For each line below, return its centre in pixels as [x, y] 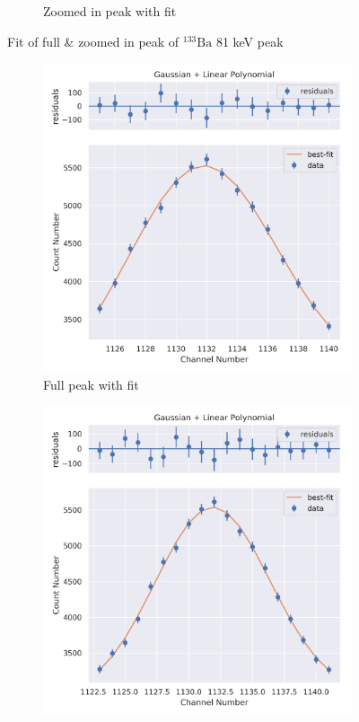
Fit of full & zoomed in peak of [93, 41]
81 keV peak [250, 41]
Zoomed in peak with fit [110, 11]
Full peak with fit [91, 384]
